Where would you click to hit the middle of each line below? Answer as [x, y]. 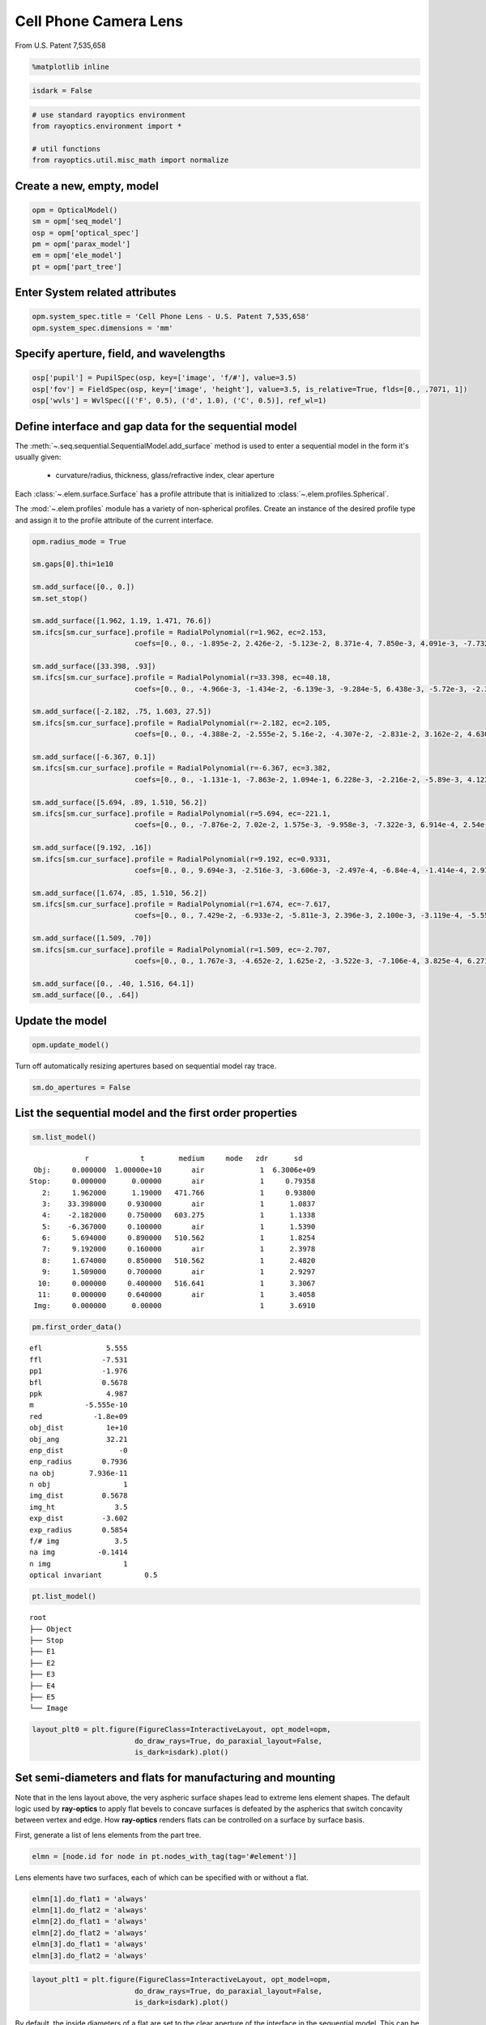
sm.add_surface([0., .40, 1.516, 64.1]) [113, 983]
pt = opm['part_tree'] [77, 266]
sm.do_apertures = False [81, 1087]
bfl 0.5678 [79, 1382]
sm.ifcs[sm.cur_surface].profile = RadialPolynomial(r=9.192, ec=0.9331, [181, 859]
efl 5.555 [79, 1348]
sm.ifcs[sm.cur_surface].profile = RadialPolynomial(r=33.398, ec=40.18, [181, 678]
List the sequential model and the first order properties [156, 1113]
